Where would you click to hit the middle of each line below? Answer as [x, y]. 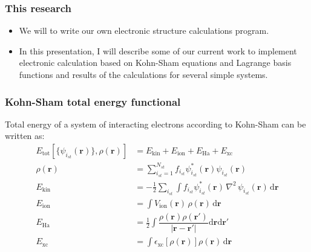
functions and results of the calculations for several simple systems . [143, 74]
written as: [25, 136]
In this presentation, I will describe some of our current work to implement [158, 50]
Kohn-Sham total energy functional [93, 101]
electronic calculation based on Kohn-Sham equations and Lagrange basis [155, 63]
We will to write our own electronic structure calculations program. [144, 31]
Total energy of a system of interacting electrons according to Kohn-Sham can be [155, 124]
